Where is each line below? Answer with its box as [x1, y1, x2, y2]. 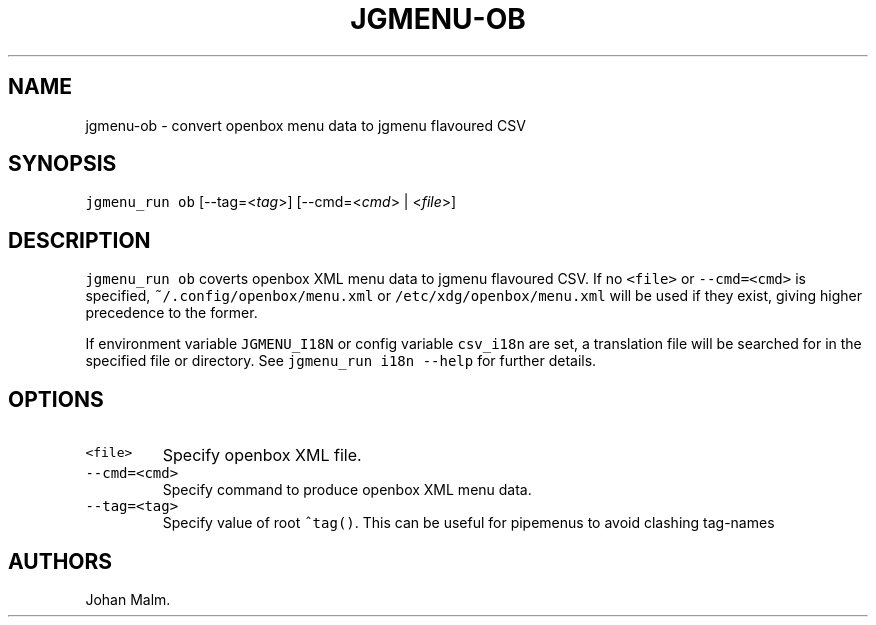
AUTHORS [8, 548, 113, 574]
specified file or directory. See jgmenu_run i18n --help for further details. [85, 352, 597, 370]
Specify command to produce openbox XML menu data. [162, 481, 532, 499]
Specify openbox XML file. [162, 445, 362, 466]
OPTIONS [8, 386, 104, 412]
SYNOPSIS [8, 151, 117, 177]
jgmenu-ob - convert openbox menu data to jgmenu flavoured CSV [85, 116, 526, 134]
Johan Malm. [85, 590, 171, 608]
